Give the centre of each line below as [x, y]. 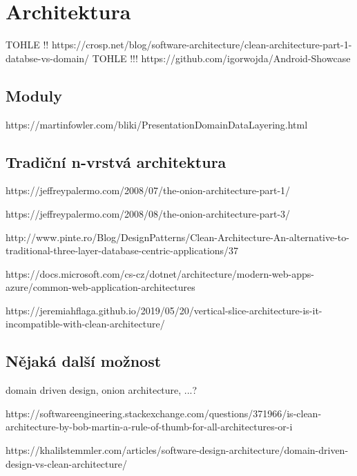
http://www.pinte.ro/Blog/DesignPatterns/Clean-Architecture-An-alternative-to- [177, 237]
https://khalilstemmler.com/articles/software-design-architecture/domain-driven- [177, 450]
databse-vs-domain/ [48, 58]
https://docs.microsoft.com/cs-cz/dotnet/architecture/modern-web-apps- [160, 273]
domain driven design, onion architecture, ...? [102, 390]
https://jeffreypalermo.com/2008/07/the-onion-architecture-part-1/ [148, 190]
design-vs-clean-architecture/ [66, 463]
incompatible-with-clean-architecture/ [85, 324]
